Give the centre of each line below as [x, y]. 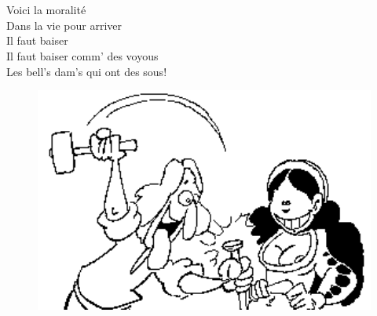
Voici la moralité [46, 10]
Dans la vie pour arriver [64, 25]
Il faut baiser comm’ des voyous [82, 55]
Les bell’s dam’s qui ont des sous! [87, 71]
